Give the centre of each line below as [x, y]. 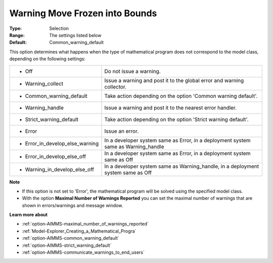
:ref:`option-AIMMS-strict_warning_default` [67, 245]
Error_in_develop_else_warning [62, 143]
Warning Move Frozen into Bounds [83, 13]
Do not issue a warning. [133, 71]
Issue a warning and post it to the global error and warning [174, 80]
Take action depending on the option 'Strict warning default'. [176, 119]
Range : [17, 35]
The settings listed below [75, 35]
